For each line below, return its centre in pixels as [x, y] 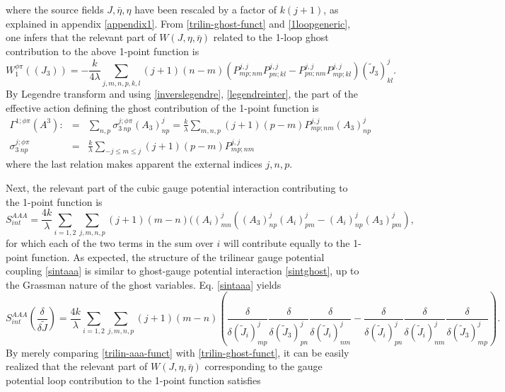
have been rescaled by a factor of [205, 9]
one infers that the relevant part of [81, 37]
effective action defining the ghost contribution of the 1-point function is [162, 107]
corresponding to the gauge [263, 366]
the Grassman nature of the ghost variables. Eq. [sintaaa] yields [144, 284]
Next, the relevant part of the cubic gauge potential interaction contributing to [177, 187]
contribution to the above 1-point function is [103, 51]
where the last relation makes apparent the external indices [134, 164]
